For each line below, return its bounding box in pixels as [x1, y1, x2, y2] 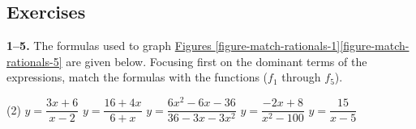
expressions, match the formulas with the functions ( [6, 69, 268, 85]
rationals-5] [6, 52, 62, 69]
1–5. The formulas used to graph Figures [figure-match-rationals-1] [6, 37, 341, 54]
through [281, 69, 321, 85]
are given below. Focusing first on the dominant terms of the [66, 52, 367, 69]
